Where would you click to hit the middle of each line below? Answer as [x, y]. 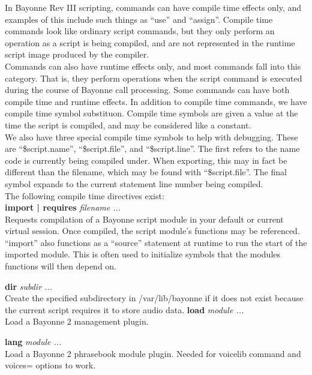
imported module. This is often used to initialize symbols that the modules [143, 254]
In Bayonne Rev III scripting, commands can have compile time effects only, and [153, 7]
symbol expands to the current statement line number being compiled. [134, 183]
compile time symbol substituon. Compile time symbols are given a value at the [151, 113]
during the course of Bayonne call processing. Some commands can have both [147, 90]
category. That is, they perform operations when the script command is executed [154, 78]
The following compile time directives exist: [85, 195]
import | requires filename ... [63, 207]
